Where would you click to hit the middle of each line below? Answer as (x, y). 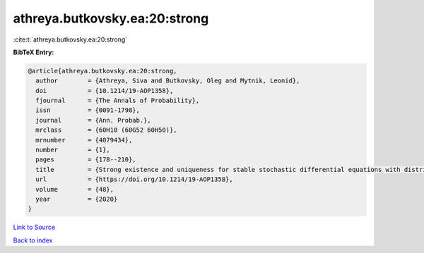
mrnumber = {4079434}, (84, 140)
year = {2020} (77, 199)
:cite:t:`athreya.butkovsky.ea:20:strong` (70, 39)
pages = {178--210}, (86, 160)
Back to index (33, 240)
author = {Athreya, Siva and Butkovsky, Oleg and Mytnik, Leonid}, (168, 81)
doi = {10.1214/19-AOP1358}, (105, 91)
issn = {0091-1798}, (88, 110)
